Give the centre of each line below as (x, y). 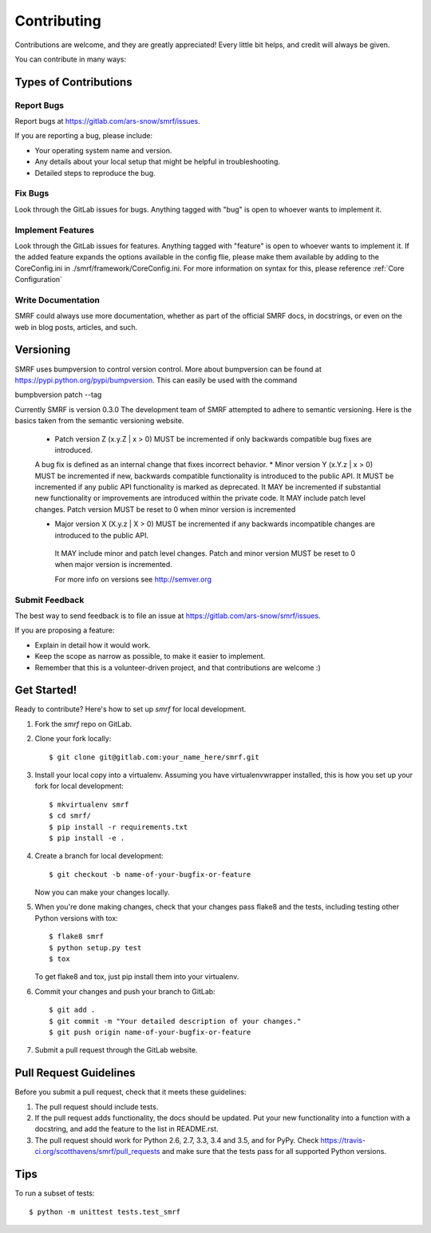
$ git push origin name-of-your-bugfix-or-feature (150, 1032)
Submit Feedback (49, 600)
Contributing (58, 21)
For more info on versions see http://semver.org (133, 579)
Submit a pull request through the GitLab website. (116, 1050)
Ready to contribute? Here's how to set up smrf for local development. (130, 709)
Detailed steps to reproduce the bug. (95, 172)
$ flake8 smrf (76, 937)
